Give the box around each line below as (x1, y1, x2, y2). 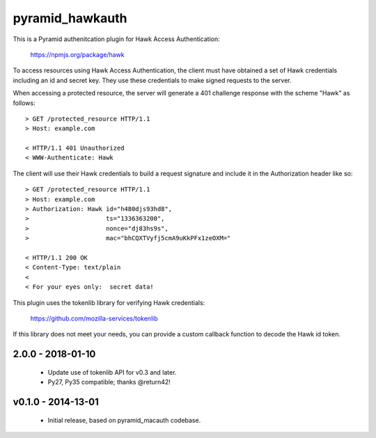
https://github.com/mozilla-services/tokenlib (30, 314, 158, 322)
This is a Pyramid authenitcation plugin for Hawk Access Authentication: (13, 35, 221, 43)
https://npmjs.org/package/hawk (30, 50, 125, 58)
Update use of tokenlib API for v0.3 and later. (47, 368, 177, 376)
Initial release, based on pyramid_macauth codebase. (47, 416, 201, 424)
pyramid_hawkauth (13, 10, 128, 26)
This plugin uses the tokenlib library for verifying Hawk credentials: (13, 298, 205, 306)
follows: (13, 98, 36, 107)
